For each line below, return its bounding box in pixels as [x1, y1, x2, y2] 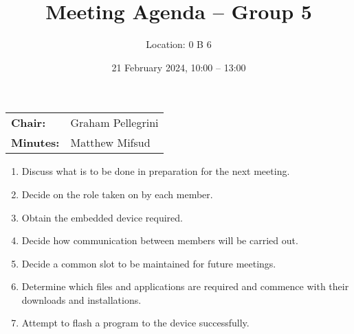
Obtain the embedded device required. [21, 210, 184, 224]
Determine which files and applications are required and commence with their [21, 279, 349, 294]
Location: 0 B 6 [146, 37, 212, 51]
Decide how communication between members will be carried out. [21, 233, 298, 248]
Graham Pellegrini [70, 115, 159, 131]
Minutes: [11, 134, 60, 151]
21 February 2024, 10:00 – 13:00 [111, 60, 246, 74]
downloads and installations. [21, 292, 142, 307]
